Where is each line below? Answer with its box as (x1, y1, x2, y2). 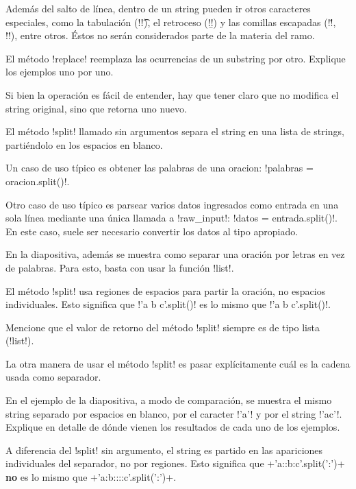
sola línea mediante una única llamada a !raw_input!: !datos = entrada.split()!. (5, 211, 338, 225)
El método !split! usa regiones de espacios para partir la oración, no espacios (5, 283, 326, 298)
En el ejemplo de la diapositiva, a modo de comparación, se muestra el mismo (5, 393, 332, 407)
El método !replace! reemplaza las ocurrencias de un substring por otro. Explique (5, 51, 346, 65)
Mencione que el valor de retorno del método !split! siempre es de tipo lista (5, 320, 320, 334)
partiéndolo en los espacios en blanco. (5, 137, 163, 152)
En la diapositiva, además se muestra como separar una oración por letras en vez (5, 247, 345, 261)
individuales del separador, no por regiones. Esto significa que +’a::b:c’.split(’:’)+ (5, 456, 345, 470)
